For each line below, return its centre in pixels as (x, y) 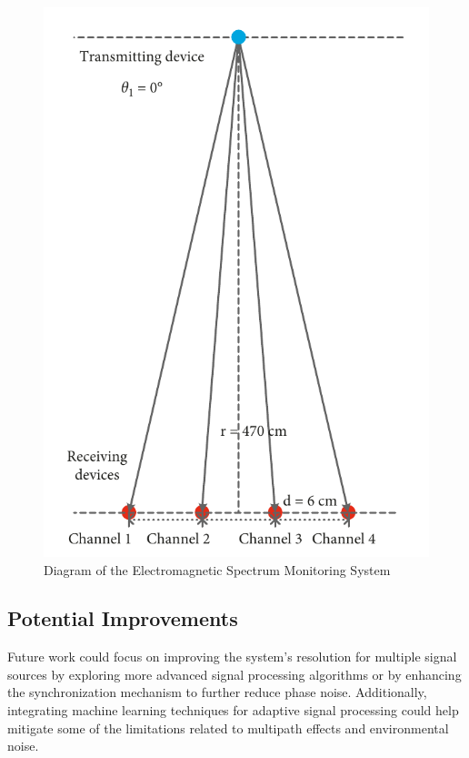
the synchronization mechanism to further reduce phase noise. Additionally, (217, 692)
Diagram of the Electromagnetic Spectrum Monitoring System (217, 569)
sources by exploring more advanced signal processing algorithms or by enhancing (234, 674)
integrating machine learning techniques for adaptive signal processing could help (233, 710)
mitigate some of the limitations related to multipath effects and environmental (228, 728)
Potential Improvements (123, 618)
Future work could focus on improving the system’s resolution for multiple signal (232, 657)
